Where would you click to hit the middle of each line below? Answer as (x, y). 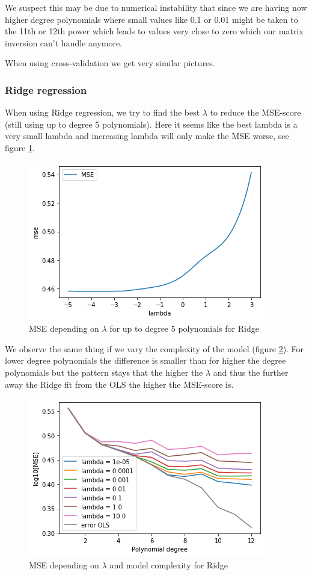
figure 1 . (20, 147)
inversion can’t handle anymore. (64, 42)
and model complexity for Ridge (169, 564)
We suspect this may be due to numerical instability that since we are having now (156, 7)
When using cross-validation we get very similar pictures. (110, 63)
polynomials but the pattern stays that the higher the (104, 372)
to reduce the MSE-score (255, 112)
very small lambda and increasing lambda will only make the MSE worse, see (147, 136)
